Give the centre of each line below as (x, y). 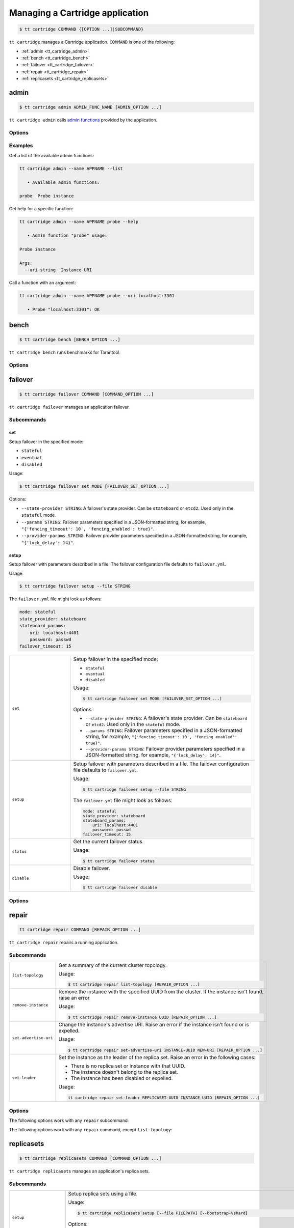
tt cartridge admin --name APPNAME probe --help (79, 222)
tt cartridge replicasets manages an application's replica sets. (79, 1171)
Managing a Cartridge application (79, 13)
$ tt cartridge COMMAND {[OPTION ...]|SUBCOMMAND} (82, 29)
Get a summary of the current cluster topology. (113, 965)
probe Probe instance (47, 196)
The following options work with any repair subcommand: (69, 1120)
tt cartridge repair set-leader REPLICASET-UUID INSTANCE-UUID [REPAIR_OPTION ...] (164, 1098)
